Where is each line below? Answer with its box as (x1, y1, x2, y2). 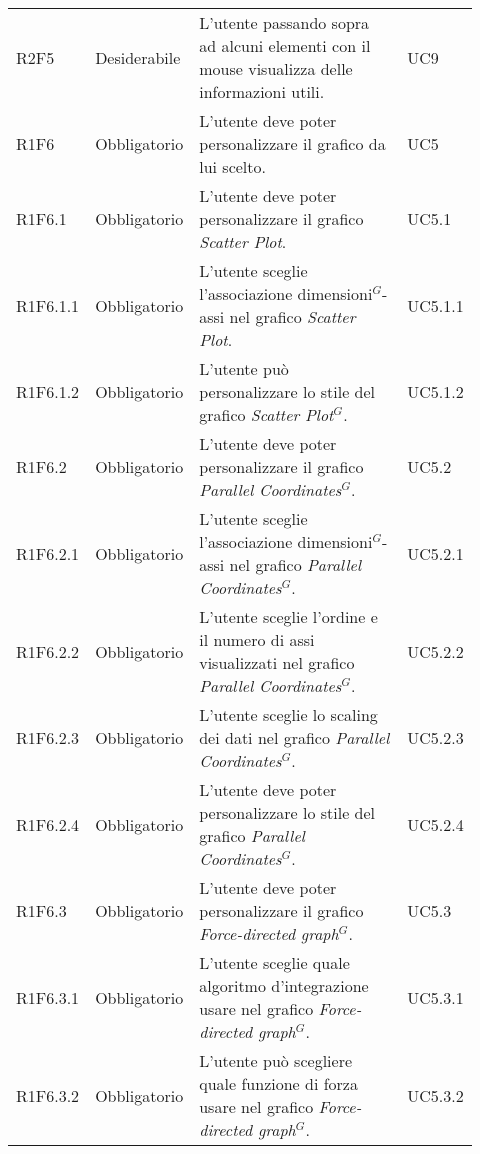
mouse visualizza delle (199, 57, 353, 80)
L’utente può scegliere (199, 1049, 353, 1072)
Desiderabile (95, 45, 181, 69)
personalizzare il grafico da (199, 132, 386, 155)
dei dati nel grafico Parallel (199, 726, 390, 749)
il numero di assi (199, 628, 315, 651)
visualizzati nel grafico (199, 651, 355, 674)
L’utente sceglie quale (199, 951, 350, 974)
